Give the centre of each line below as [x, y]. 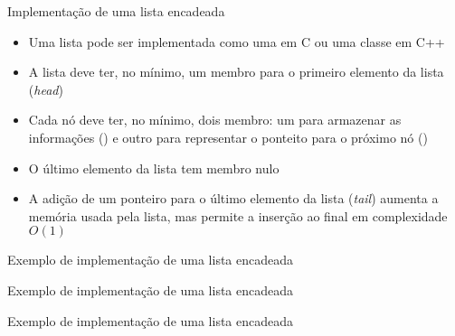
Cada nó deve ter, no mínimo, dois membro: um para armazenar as [215, 120]
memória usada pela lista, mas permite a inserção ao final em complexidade [238, 215]
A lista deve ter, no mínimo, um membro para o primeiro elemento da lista [236, 72]
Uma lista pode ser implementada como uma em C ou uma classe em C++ [237, 41]
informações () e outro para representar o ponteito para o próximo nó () [228, 137]
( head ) [46, 89]
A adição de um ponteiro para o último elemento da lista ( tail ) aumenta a [233, 198]
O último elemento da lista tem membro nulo [154, 168]
